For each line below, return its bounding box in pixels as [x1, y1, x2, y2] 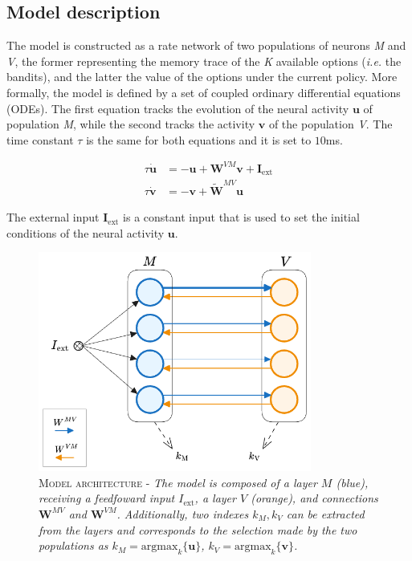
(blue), [336, 474, 369, 490]
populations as [39, 537, 108, 554]
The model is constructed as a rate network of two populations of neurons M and [6, 37, 406, 54]
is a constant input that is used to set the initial [123, 209, 360, 226]
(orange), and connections [251, 490, 378, 506]
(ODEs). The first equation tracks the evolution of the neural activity [6, 100, 349, 116]
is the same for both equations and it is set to [86, 131, 312, 148]
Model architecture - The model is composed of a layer [39, 474, 317, 490]
